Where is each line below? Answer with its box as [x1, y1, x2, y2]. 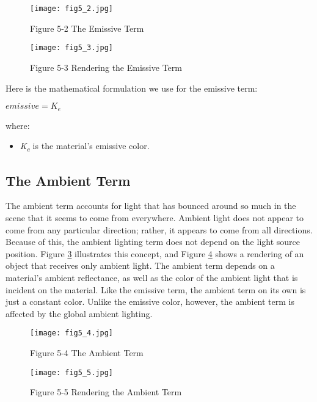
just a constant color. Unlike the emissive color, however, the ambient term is [5, 295, 294, 308]
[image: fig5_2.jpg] [30, 4, 114, 13]
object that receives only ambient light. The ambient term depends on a [5, 259, 275, 272]
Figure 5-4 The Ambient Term [30, 346, 144, 359]
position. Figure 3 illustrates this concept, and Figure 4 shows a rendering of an [5, 247, 304, 260]
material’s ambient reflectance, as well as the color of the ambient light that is [5, 271, 298, 284]
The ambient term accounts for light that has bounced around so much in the [5, 199, 296, 212]
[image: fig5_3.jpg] [30, 43, 114, 53]
